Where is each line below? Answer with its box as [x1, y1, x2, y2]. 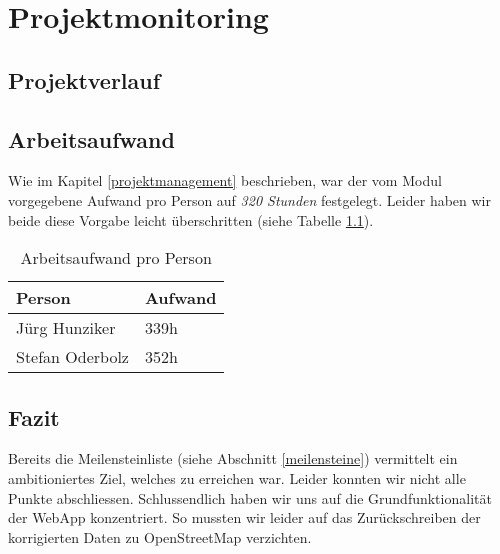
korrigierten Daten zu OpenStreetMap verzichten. [8, 526, 312, 547]
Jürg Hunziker [16, 316, 116, 340]
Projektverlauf [8, 64, 161, 95]
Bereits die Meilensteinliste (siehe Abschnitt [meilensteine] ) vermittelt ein [8, 448, 458, 469]
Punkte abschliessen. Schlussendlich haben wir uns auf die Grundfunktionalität [8, 487, 492, 508]
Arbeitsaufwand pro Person [20, 246, 212, 270]
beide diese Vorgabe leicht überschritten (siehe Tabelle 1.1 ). [8, 209, 374, 230]
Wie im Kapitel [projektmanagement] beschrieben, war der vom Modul [8, 170, 442, 191]
